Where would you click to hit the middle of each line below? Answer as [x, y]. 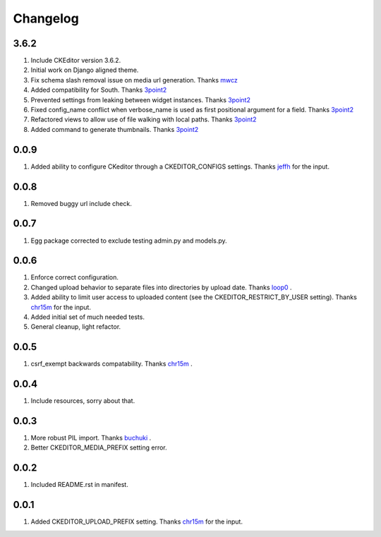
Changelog [46, 18]
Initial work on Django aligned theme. [85, 70]
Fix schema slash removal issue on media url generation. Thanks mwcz [134, 80]
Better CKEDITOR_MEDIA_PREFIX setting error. [99, 447]
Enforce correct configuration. [75, 277]
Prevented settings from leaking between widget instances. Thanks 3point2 [140, 99]
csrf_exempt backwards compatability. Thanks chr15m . [112, 364]
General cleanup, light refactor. [76, 327]
